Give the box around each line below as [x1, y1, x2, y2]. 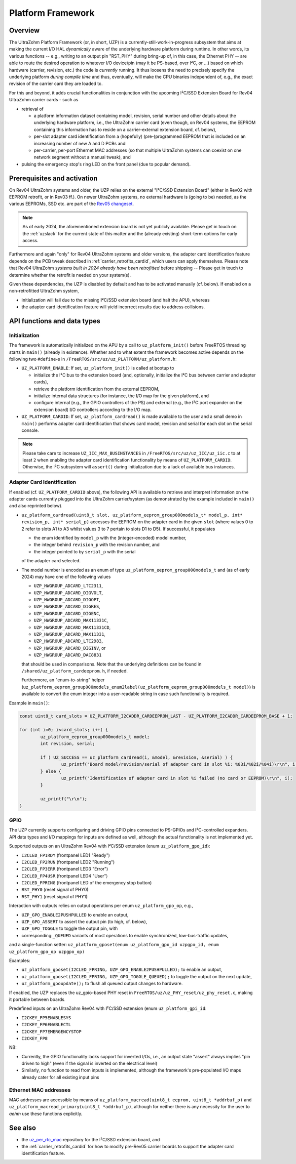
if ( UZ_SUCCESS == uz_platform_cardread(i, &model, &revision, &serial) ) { [40, 754, 233, 760]
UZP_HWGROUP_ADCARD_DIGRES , [34, 603, 101, 610]
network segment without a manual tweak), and [34, 154, 131, 160]
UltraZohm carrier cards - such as [9, 97, 78, 103]
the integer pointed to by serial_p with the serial [34, 548, 136, 554]
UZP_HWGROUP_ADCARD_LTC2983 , [34, 638, 103, 644]
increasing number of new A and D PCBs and [34, 140, 126, 146]
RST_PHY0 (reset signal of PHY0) [21, 887, 89, 893]
